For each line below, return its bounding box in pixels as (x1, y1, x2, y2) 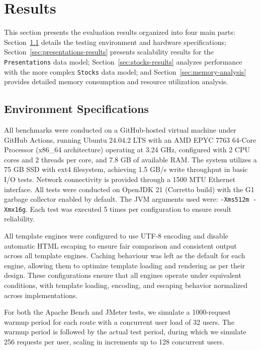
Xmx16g (4, 206, 26, 213)
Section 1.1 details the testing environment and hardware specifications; (4, 36, 226, 47)
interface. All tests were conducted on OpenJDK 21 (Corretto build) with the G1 (4, 184, 254, 194)
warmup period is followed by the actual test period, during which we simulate (4, 326, 246, 337)
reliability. (4, 213, 35, 224)
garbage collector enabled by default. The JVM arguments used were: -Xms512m (4, 194, 249, 204)
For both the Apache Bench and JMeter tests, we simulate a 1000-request (4, 307, 231, 317)
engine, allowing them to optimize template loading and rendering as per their (4, 260, 245, 270)
